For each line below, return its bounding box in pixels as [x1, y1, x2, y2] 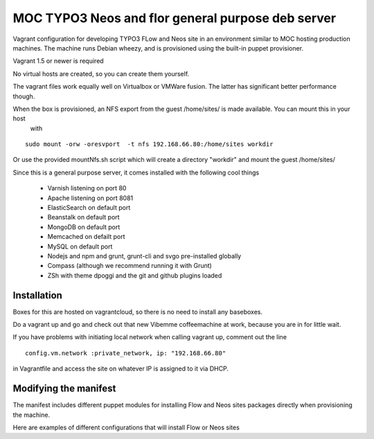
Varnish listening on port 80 [47, 184, 127, 192]
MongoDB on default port [47, 222, 121, 231]
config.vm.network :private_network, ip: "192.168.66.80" [25, 349, 226, 357]
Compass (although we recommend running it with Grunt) [47, 262, 213, 270]
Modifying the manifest [12, 383, 116, 395]
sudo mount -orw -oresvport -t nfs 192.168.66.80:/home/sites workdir [25, 141, 274, 148]
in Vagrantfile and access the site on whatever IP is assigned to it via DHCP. [12, 364, 229, 373]
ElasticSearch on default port [47, 204, 131, 212]
